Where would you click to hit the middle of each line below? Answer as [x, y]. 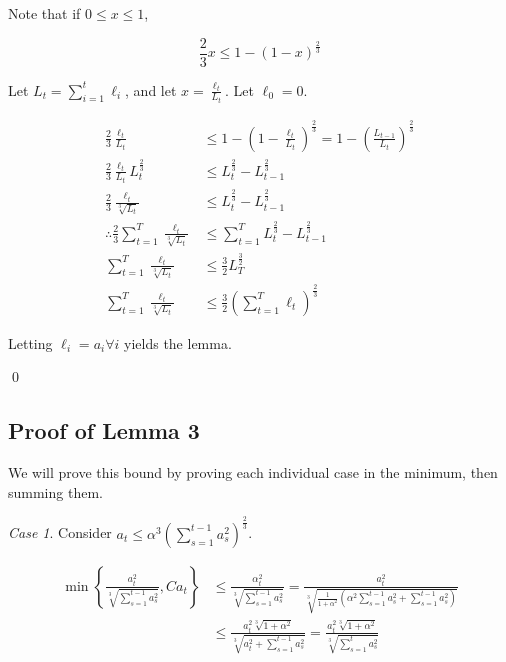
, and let [151, 89]
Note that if [44, 13]
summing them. [55, 491]
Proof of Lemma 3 [104, 430]
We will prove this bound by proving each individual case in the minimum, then [253, 472]
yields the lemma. [178, 342]
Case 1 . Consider [60, 532]
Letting [30, 342]
